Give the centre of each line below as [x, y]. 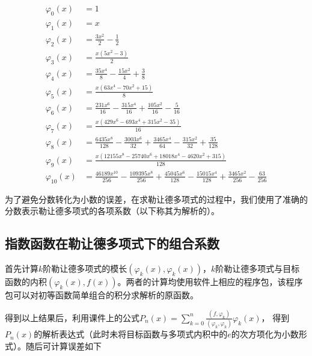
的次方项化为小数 [265, 334]
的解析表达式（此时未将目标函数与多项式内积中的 [131, 334]
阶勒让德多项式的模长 [85, 269]
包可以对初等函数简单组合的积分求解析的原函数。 [102, 295]
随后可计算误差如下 [63, 345]
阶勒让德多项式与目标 [258, 269]
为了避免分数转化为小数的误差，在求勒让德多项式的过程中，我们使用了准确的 [156, 199]
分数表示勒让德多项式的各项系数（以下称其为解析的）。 [112, 211]
